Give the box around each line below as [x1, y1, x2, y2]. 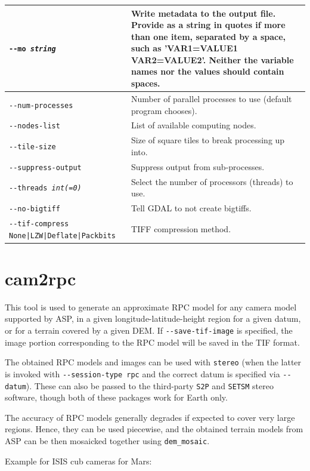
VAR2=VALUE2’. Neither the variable [131, 53, 294, 66]
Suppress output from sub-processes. [131, 160, 265, 173]
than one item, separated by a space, [131, 30, 286, 42]
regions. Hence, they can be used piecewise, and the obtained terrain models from [5, 423, 303, 435]
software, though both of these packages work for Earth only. [5, 391, 228, 404]
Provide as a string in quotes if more [131, 19, 286, 31]
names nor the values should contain [131, 65, 284, 78]
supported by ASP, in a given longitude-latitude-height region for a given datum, [5, 312, 301, 325]
